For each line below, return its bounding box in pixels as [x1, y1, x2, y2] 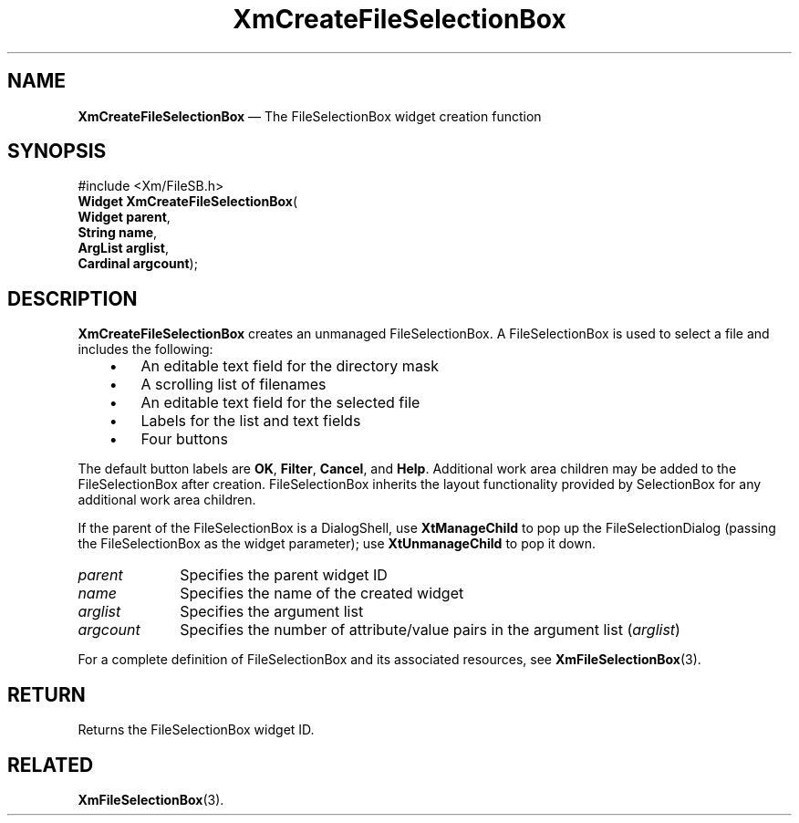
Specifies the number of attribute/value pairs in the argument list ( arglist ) [180, 620, 680, 640]
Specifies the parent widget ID [180, 566, 388, 585]
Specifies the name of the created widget [180, 584, 464, 603]
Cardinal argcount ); [78, 255, 198, 272]
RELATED [7, 753, 94, 776]
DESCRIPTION [7, 286, 138, 310]
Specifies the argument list [180, 602, 364, 621]
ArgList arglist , [78, 240, 169, 256]
